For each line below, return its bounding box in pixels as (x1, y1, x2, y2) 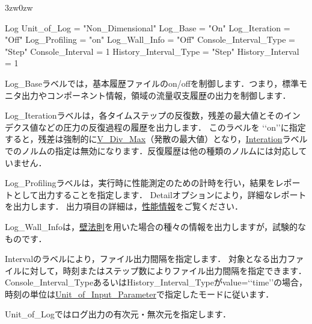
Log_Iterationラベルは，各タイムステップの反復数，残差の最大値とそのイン (5, 109, 301, 122)
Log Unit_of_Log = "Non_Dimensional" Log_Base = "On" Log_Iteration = (5, 21, 290, 34)
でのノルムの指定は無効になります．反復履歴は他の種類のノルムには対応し (5, 144, 299, 157)
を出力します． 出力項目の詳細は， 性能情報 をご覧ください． (5, 200, 243, 213)
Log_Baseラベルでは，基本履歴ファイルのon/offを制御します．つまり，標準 (5, 76, 299, 89)
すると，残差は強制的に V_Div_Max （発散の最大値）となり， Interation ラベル (5, 132, 308, 145)
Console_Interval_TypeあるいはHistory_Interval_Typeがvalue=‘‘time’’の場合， (5, 276, 308, 288)
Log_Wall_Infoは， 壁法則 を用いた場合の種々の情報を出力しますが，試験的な (5, 220, 307, 232)
